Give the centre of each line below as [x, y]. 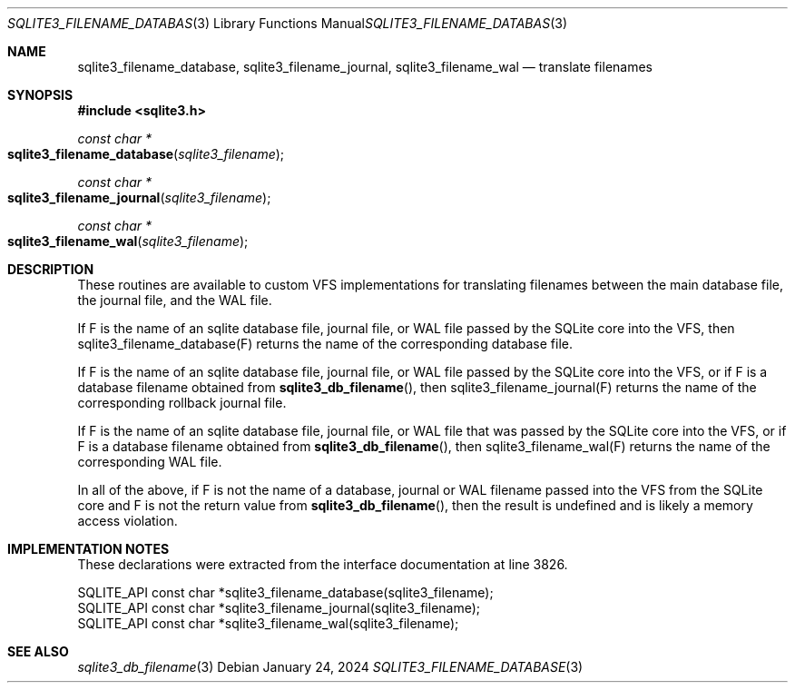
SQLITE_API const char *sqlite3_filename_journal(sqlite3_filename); [279, 608]
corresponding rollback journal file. [182, 403]
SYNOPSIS [40, 95]
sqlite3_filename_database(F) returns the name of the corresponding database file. [325, 344]
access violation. [128, 521]
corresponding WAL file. [150, 462]
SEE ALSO [38, 651]
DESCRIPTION [51, 269]
